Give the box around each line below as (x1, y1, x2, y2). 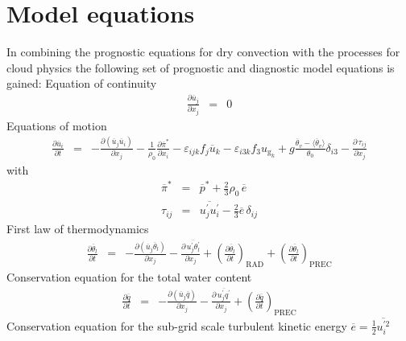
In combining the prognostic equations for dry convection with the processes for (6, 43, 400, 60)
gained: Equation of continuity (6, 75, 157, 92)
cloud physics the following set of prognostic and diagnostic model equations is (6, 59, 395, 76)
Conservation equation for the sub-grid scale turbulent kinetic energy (6, 317, 347, 334)
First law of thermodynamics (6, 220, 149, 236)
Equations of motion (6, 117, 107, 134)
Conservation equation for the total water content (6, 269, 252, 286)
